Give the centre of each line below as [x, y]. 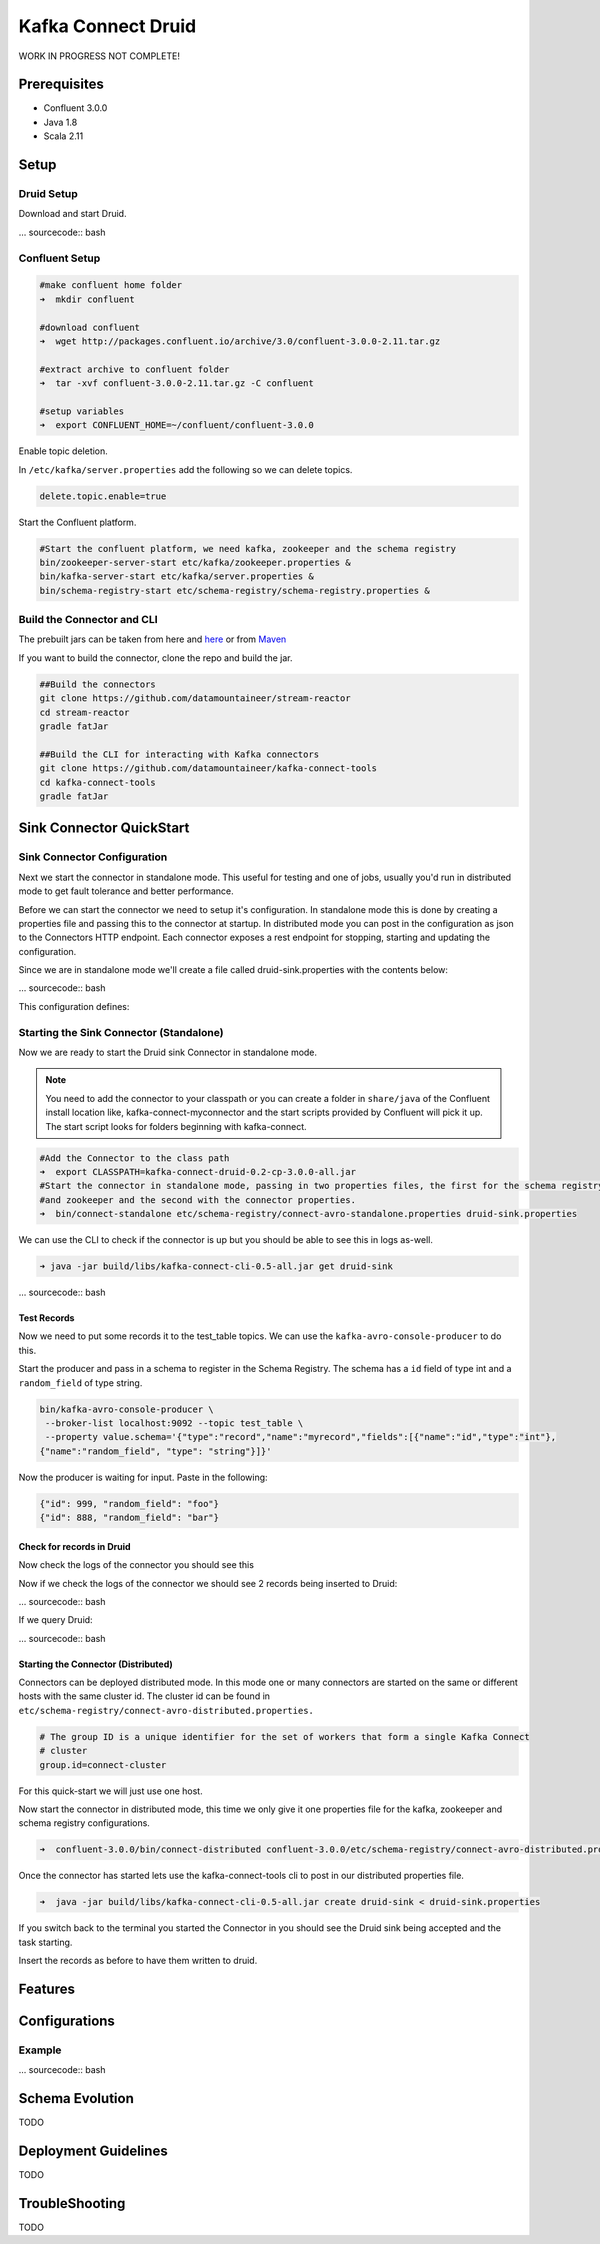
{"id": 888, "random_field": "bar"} [129, 1518]
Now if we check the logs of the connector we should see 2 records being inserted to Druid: [208, 1583]
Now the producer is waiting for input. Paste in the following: [143, 1477]
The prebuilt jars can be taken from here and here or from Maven [152, 639]
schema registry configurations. [84, 1823]
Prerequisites [61, 84]
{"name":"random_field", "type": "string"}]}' [155, 1451]
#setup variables [82, 411]
